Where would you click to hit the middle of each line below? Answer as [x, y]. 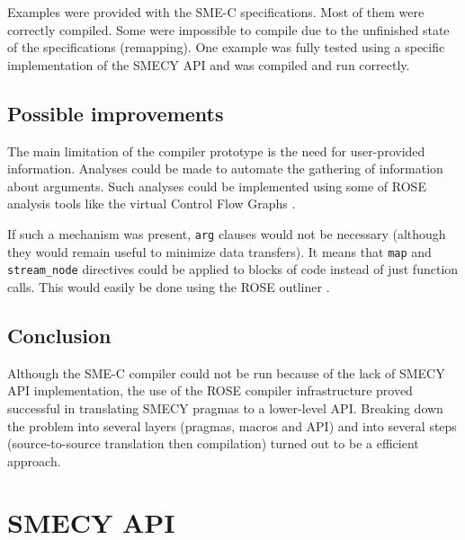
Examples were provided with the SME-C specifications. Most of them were [216, 12]
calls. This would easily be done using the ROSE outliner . [169, 286]
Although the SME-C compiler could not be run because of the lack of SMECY [226, 372]
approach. [34, 460]
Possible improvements [116, 113]
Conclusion [59, 335]
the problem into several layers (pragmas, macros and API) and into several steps [232, 425]
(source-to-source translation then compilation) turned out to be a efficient [213, 443]
